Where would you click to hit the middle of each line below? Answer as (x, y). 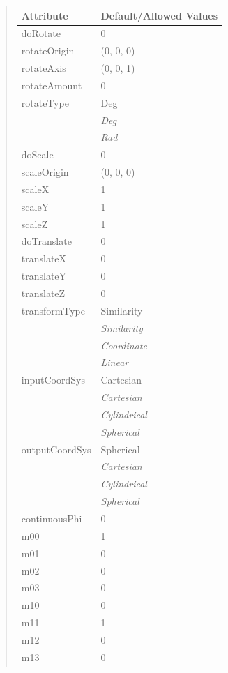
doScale (37, 154)
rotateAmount (52, 85)
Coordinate (124, 345)
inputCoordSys (53, 380)
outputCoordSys (56, 449)
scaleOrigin (45, 172)
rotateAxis (44, 68)
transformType (53, 310)
